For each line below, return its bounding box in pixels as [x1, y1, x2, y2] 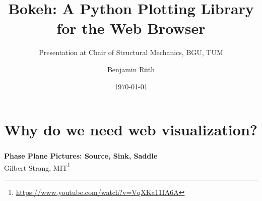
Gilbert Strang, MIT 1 [4, 161, 71, 173]
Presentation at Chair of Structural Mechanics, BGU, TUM [39, 47, 223, 58]
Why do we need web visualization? [4, 119, 257, 140]
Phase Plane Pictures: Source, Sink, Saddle [4, 150, 158, 161]
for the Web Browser [56, 18, 206, 38]
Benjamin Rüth [107, 64, 155, 74]
